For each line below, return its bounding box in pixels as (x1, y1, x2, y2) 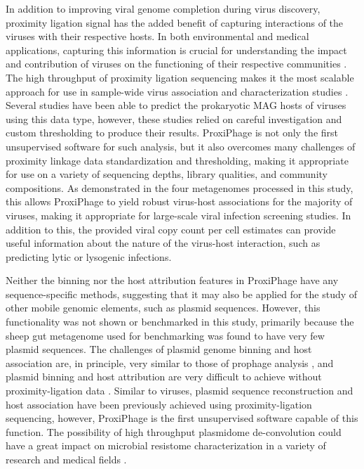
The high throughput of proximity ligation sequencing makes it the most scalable (6, 70, 354, 84)
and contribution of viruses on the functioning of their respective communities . (6, 56, 347, 71)
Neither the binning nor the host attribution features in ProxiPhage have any (6, 273, 339, 288)
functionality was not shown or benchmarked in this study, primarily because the (6, 314, 354, 329)
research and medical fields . (6, 452, 127, 466)
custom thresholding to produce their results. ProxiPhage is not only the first (6, 125, 339, 140)
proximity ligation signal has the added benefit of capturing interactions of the (6, 15, 344, 30)
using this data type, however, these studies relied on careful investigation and (6, 111, 342, 126)
